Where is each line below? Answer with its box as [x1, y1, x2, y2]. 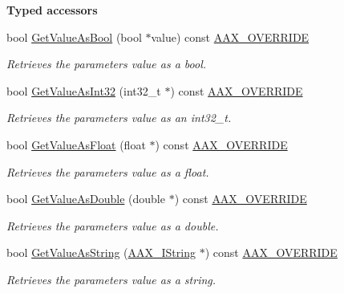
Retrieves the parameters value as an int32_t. [6, 109, 232, 126]
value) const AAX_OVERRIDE [151, 28, 310, 45]
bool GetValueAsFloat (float [6, 136, 146, 153]
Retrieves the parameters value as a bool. [6, 55, 207, 72]
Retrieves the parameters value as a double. [6, 217, 219, 234]
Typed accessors [6, 2, 98, 18]
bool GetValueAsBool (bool [6, 28, 142, 45]
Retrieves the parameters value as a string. [6, 271, 217, 287]
